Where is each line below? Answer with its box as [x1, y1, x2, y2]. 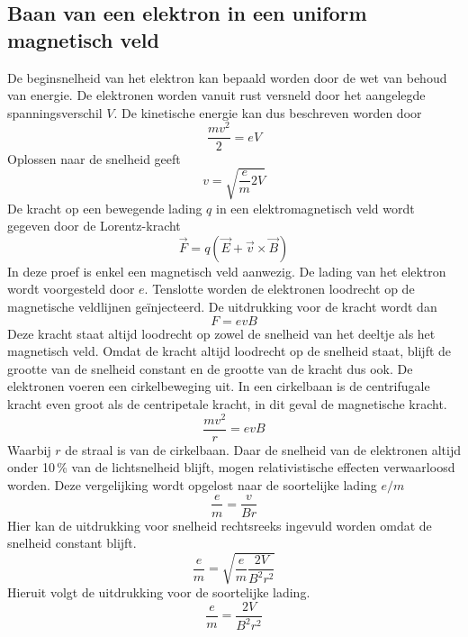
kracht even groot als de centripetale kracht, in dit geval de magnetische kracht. [7, 395, 447, 413]
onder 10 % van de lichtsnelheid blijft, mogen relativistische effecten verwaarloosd [7, 458, 455, 477]
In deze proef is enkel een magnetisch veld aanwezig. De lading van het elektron [7, 261, 446, 280]
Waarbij [7, 440, 51, 459]
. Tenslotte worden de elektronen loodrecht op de [144, 279, 415, 298]
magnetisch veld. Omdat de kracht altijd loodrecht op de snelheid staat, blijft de [7, 341, 452, 360]
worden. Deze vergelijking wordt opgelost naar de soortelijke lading [7, 475, 377, 494]
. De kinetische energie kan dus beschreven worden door [113, 103, 422, 122]
